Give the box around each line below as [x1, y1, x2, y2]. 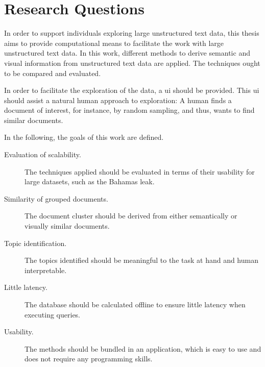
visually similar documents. [25, 221, 110, 231]
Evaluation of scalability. [4, 149, 81, 160]
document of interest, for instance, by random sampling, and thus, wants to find [4, 105, 255, 115]
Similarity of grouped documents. [4, 193, 108, 204]
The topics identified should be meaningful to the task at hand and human [25, 255, 258, 265]
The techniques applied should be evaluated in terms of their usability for [25, 166, 255, 177]
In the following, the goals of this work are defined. [4, 132, 164, 142]
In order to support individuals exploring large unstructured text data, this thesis [4, 28, 259, 38]
